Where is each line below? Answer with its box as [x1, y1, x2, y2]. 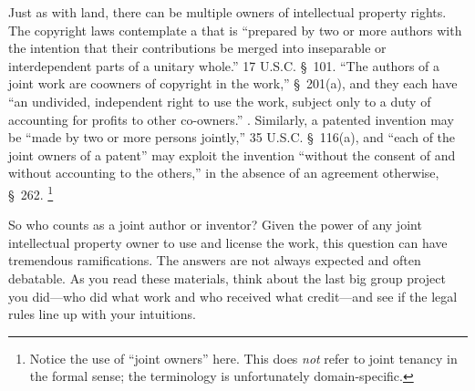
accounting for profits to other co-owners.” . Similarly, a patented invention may [8, 109, 454, 129]
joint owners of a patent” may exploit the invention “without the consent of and [8, 145, 456, 164]
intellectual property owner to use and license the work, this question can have [8, 232, 448, 252]
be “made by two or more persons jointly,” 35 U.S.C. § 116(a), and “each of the [8, 128, 456, 147]
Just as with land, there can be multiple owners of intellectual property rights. [8, 3, 447, 21]
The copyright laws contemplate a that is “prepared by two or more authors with [8, 20, 462, 39]
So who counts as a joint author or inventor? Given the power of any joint [8, 215, 422, 234]
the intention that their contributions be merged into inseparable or [8, 38, 387, 57]
